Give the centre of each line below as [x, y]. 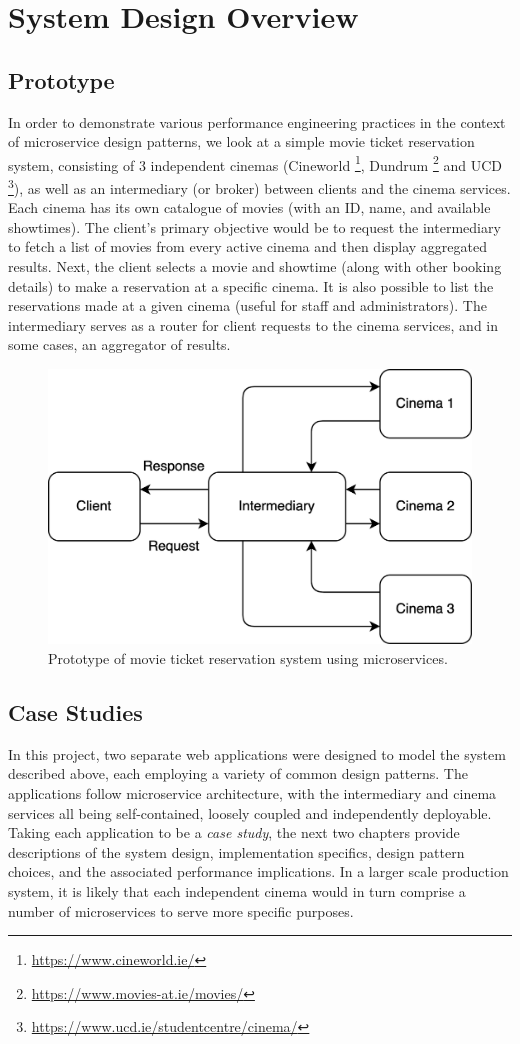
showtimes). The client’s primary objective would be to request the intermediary [254, 226]
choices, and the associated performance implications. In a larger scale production [258, 871]
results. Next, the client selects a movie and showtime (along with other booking [255, 266]
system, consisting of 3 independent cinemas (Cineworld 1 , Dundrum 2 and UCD [255, 163]
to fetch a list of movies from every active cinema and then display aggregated [248, 246]
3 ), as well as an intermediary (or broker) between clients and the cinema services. [259, 186]
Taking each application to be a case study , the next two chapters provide [234, 832]
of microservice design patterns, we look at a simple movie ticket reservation [241, 141]
